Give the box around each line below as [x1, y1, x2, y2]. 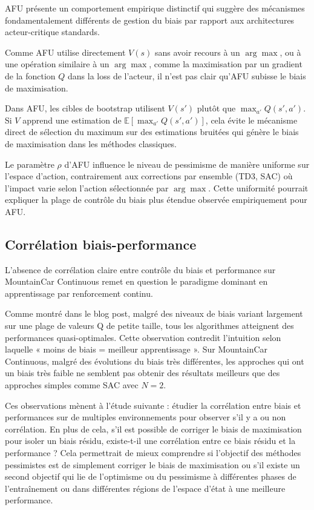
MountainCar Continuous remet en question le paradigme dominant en [5, 275, 268, 288]
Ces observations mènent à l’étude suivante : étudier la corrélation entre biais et [5, 399, 301, 411]
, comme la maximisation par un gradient [149, 58, 303, 70]
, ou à [280, 45, 301, 58]
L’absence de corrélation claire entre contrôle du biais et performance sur [5, 263, 276, 276]
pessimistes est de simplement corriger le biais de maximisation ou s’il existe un [5, 458, 300, 471]
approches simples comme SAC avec [5, 379, 139, 391]
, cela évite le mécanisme [205, 113, 298, 126]
